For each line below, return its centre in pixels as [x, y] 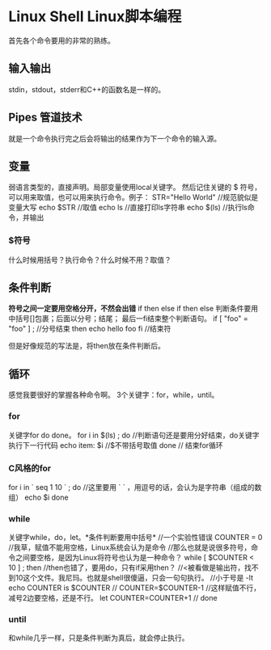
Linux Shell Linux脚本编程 [95, 17]
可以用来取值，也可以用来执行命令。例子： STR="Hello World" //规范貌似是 [133, 197]
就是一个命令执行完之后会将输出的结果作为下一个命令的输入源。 [114, 138]
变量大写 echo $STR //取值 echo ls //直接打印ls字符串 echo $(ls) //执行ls [128, 208]
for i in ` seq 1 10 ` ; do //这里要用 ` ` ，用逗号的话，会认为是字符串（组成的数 [135, 487]
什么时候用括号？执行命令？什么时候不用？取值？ [90, 260]
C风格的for [30, 468]
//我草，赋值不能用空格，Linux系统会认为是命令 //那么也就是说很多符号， [130, 547]
